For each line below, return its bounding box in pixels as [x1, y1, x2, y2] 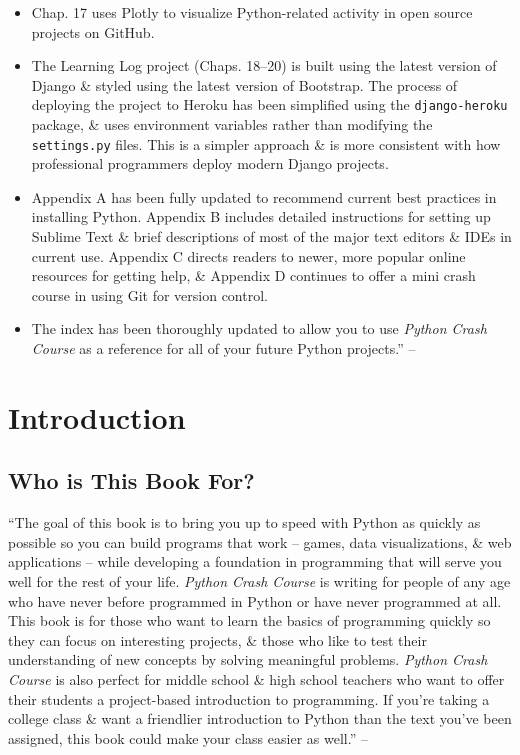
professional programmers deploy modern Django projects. [31, 153, 389, 174]
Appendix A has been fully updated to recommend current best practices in [31, 186, 497, 207]
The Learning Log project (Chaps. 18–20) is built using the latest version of [31, 55, 497, 76]
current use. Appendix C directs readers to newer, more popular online [31, 245, 466, 266]
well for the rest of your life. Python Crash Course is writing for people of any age [8, 570, 511, 591]
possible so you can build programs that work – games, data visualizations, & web [8, 531, 512, 552]
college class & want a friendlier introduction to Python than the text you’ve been [8, 708, 512, 729]
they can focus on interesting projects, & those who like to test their [8, 629, 427, 650]
